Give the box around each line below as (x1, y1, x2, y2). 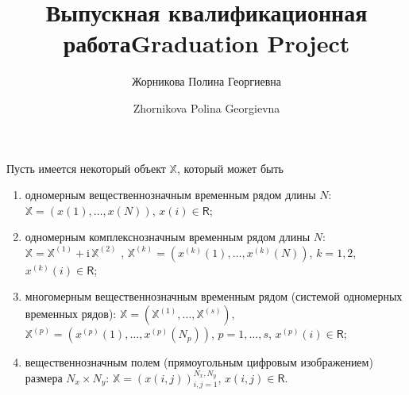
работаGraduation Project (63, 27, 350, 59)
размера (25, 369, 63, 385)
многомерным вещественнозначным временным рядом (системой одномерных (25, 288, 403, 305)
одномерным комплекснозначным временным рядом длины (25, 228, 311, 245)
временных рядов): (25, 305, 117, 322)
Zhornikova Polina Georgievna (133, 99, 280, 116)
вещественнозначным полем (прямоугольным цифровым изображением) (25, 354, 373, 370)
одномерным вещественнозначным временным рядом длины (25, 186, 316, 203)
